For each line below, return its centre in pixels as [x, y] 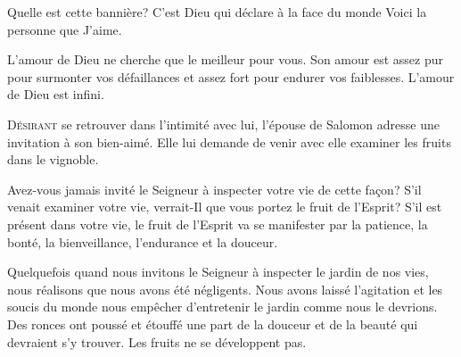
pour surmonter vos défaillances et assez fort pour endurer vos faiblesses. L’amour [231, 76]
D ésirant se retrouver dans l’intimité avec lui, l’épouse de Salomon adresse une [223, 124]
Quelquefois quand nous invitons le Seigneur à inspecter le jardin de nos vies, [218, 272]
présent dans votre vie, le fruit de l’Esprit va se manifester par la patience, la [218, 224]
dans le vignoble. [53, 159]
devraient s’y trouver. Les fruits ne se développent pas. [157, 341]
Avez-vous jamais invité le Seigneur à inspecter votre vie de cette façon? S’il [214, 189]
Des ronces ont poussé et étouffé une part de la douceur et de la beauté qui [213, 324]
